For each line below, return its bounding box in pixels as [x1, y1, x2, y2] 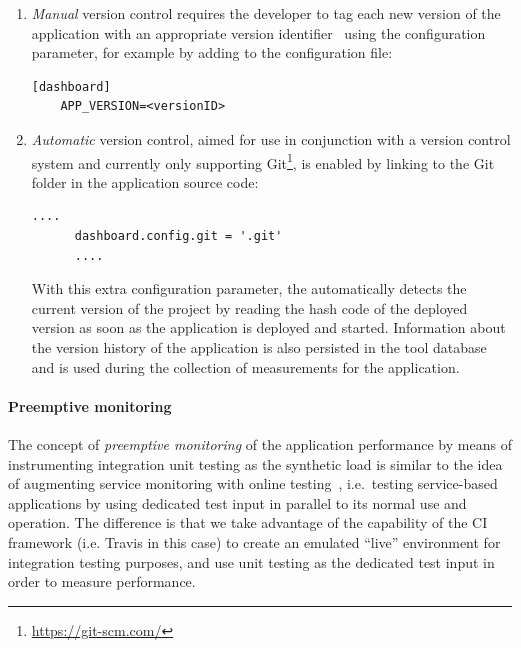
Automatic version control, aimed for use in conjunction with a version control [31, 128, 511, 149]
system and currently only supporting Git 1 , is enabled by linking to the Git [31, 149, 495, 173]
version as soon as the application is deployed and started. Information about [31, 317, 506, 338]
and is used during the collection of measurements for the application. [31, 356, 460, 377]
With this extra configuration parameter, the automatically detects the [31, 278, 467, 299]
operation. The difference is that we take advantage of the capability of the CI [8, 512, 488, 533]
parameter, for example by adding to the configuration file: [31, 42, 393, 63]
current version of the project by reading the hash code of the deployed [31, 297, 468, 318]
